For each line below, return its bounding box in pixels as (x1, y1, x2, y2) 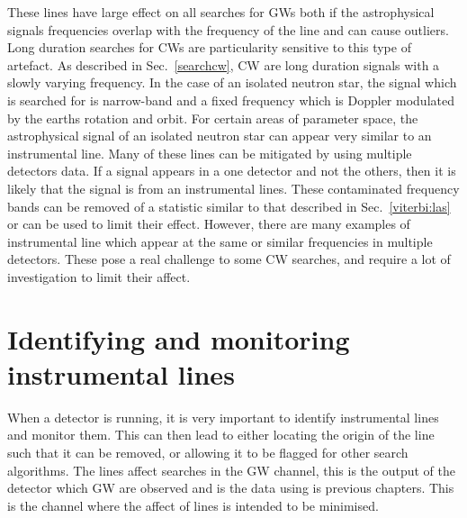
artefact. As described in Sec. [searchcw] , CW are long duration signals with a (7, 55, 440, 74)
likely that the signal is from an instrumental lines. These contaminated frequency (7, 178, 460, 197)
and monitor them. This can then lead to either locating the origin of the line (7, 425, 435, 444)
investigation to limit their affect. (7, 267, 191, 286)
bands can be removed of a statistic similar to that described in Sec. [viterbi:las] (7, 196, 451, 215)
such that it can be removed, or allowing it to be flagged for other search (7, 443, 409, 461)
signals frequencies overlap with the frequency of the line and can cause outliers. (7, 20, 449, 39)
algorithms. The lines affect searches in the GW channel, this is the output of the (7, 460, 456, 479)
